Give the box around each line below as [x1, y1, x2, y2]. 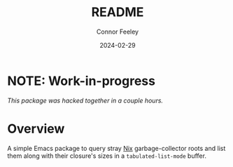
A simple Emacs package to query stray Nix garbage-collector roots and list [7, 144, 226, 152]
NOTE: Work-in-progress [7, 73, 156, 88]
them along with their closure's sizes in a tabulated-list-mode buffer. [7, 152, 206, 160]
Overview [7, 121, 65, 137]
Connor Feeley [97, 27, 139, 36]
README [91, 4, 144, 20]
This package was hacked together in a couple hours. [7, 96, 163, 105]
